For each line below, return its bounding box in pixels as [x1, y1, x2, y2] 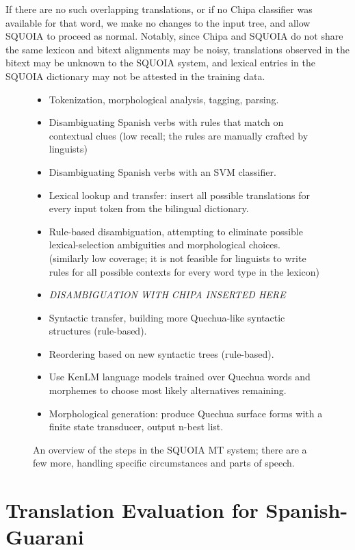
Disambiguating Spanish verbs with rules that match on [49, 115, 284, 129]
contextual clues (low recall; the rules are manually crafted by [49, 128, 308, 142]
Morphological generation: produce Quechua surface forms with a [49, 406, 323, 420]
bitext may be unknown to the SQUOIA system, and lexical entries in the [5, 55, 315, 70]
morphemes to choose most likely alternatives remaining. [49, 383, 287, 397]
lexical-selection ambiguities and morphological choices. [49, 237, 280, 252]
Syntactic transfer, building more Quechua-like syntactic [49, 310, 285, 324]
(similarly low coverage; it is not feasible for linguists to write [49, 250, 306, 265]
